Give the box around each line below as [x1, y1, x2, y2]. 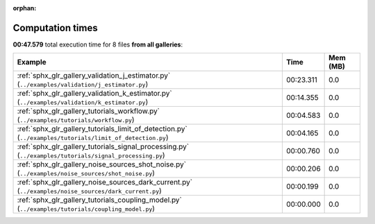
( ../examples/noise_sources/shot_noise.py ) [17, 169, 156, 178]
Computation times [12, 21, 98, 34]
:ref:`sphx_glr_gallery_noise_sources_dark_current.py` [17, 178, 193, 187]
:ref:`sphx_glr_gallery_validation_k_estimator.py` [17, 89, 173, 98]
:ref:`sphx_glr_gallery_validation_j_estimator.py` [17, 71, 171, 80]
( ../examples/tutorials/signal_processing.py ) [17, 150, 166, 160]
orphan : [12, 4, 37, 12]
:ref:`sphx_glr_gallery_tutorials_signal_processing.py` [17, 142, 190, 152]
